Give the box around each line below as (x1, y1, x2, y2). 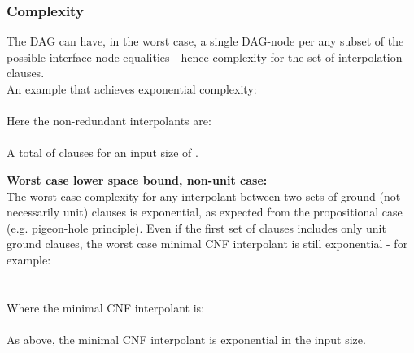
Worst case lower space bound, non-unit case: (7, 171, 268, 188)
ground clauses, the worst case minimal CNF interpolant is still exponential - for (7, 235, 408, 252)
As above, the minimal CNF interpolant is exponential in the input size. (7, 330, 366, 347)
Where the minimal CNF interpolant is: (7, 299, 205, 316)
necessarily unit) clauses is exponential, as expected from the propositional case (7, 203, 403, 220)
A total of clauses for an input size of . (7, 144, 198, 161)
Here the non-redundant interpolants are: (7, 112, 211, 129)
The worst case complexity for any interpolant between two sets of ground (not (7, 187, 401, 204)
